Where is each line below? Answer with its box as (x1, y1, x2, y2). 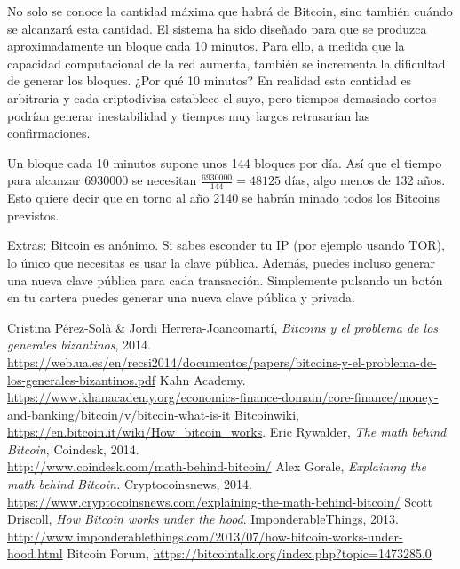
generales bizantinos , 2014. (7, 335, 151, 354)
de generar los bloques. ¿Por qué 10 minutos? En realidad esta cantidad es (7, 71, 412, 90)
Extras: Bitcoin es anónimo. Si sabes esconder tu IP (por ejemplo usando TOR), (7, 236, 445, 254)
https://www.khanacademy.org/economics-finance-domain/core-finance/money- (7, 388, 439, 406)
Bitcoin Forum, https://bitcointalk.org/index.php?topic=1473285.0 (67, 544, 432, 563)
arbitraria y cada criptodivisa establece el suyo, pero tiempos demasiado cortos (7, 88, 437, 107)
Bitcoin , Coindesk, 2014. (7, 439, 139, 458)
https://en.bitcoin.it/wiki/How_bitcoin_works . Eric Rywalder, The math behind (7, 422, 447, 441)
